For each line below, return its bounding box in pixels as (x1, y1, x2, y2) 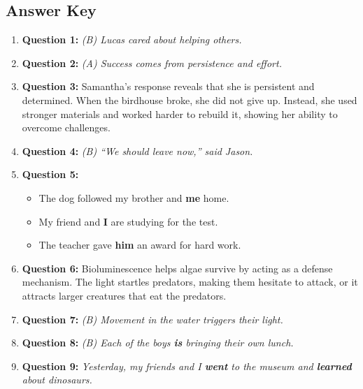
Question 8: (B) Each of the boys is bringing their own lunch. (22, 335, 294, 350)
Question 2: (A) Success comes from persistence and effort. (22, 55, 282, 70)
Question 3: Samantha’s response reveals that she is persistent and (22, 79, 315, 94)
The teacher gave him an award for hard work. (38, 237, 241, 252)
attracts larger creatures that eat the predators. (22, 288, 227, 302)
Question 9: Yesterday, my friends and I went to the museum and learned (22, 358, 352, 373)
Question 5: (22, 167, 79, 182)
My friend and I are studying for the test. (38, 214, 218, 228)
